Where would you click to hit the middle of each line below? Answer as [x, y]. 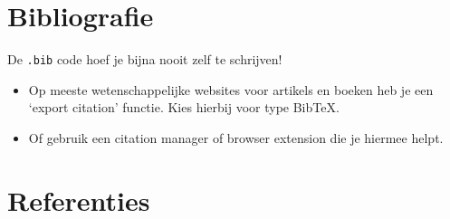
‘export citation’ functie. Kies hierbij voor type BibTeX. [184, 107]
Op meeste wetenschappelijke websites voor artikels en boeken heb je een [231, 89]
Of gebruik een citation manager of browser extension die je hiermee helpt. [236, 137]
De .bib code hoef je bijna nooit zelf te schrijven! [145, 59]
